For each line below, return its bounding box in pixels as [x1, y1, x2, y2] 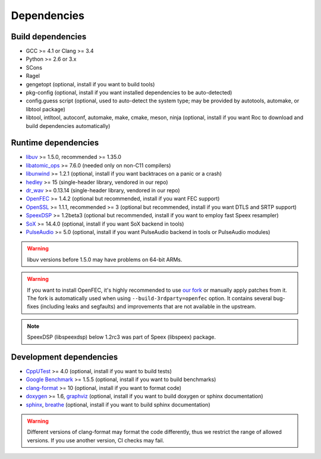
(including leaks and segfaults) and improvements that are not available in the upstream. [40, 303, 257, 310]
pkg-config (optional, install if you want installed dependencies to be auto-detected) [26, 89, 232, 96]
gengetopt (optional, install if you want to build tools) [26, 80, 155, 88]
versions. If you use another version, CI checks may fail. [27, 436, 165, 444]
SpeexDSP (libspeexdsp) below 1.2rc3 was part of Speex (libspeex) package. [27, 333, 216, 341]
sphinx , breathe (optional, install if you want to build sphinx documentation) [26, 401, 210, 408]
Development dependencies [11, 352, 118, 362]
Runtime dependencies [11, 138, 99, 148]
